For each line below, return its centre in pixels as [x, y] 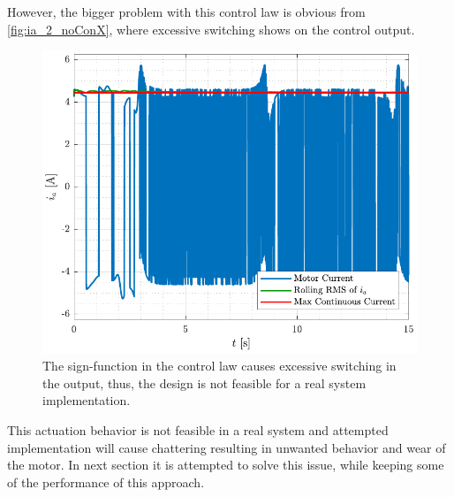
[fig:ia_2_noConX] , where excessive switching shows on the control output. [211, 29]
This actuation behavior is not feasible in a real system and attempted [198, 430]
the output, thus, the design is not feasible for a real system [204, 382]
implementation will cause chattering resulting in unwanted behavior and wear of [227, 447]
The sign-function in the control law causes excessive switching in [219, 366]
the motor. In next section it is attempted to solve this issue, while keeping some [226, 465]
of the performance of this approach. [106, 482]
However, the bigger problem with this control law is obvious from [186, 11]
